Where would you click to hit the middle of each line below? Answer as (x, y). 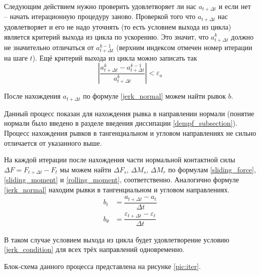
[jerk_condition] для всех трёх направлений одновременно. (94, 249)
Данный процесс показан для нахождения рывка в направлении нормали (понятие (129, 113)
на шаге (16, 57)
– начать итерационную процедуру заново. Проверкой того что (100, 16)
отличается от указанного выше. (53, 143)
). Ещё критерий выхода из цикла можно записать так (115, 57)
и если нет (235, 6)
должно (242, 36)
